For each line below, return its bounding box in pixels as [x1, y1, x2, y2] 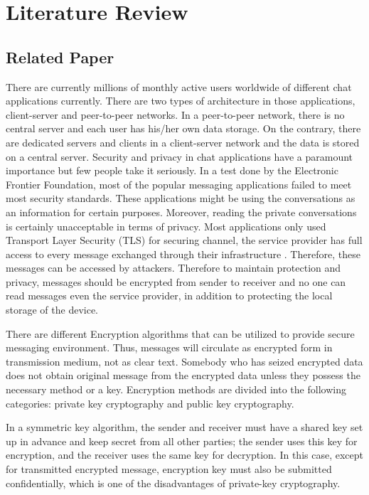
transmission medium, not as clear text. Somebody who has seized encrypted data [6, 353, 363, 368]
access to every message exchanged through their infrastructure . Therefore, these [6, 246, 360, 261]
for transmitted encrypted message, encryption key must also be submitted [6, 462, 332, 477]
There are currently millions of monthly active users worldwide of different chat [6, 79, 352, 94]
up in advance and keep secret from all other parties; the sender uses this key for [6, 433, 358, 448]
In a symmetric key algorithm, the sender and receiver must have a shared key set [6, 420, 363, 435]
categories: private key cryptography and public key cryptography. [6, 395, 294, 410]
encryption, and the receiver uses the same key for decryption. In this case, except [6, 447, 363, 462]
